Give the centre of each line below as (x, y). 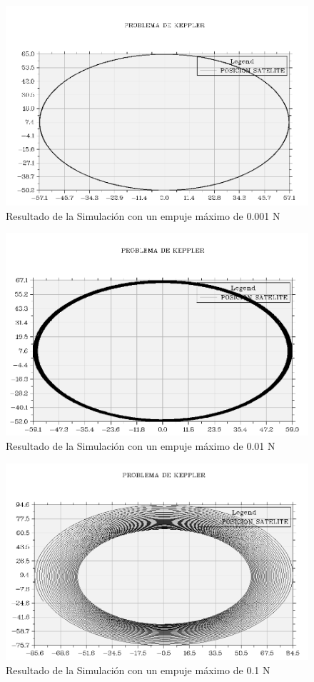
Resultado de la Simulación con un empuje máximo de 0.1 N (138, 670)
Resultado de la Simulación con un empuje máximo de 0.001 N (143, 215)
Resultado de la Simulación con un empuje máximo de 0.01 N (141, 445)
